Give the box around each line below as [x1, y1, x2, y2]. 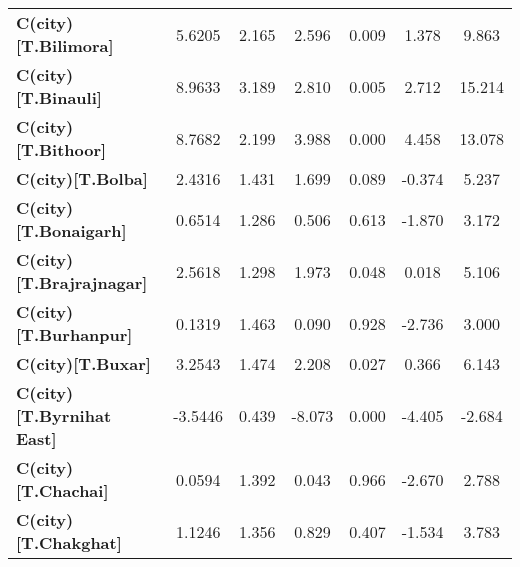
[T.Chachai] [16, 479, 109, 502]
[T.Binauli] [16, 86, 102, 109]
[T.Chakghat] [16, 531, 122, 554]
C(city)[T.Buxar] [16, 352, 151, 375]
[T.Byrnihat [16, 404, 112, 427]
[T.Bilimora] [16, 34, 114, 57]
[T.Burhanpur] [16, 323, 133, 346]
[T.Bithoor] [16, 138, 107, 161]
